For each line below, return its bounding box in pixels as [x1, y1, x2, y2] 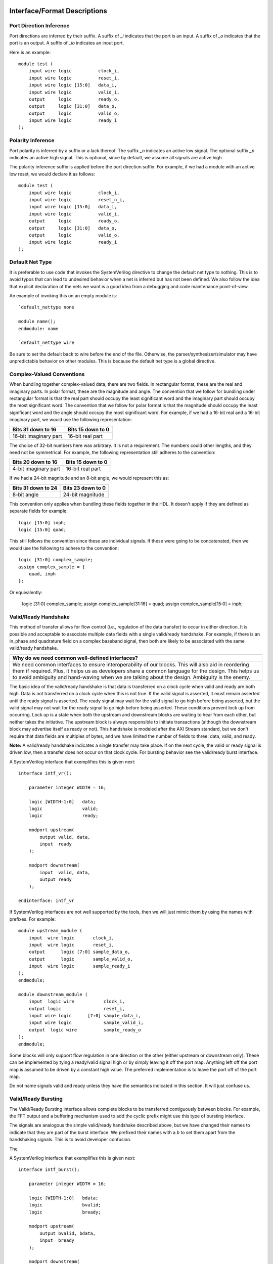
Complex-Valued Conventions [9, 371, 85, 378]
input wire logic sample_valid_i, [28, 1020, 144, 1026]
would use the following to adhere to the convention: [9, 545, 119, 551]
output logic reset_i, [28, 1006, 125, 1011]
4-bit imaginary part [12, 465, 61, 472]
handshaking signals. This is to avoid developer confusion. [9, 1137, 131, 1143]
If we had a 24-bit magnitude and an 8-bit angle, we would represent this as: [9, 475, 169, 481]
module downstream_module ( [18, 991, 88, 997]
